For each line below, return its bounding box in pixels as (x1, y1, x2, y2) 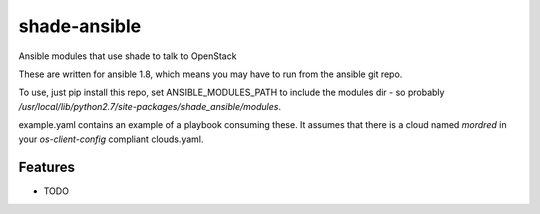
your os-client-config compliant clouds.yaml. (18, 133, 204, 145)
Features (18, 159, 75, 176)
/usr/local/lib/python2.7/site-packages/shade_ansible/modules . (18, 100, 282, 112)
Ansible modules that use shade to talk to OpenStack (18, 50, 237, 62)
